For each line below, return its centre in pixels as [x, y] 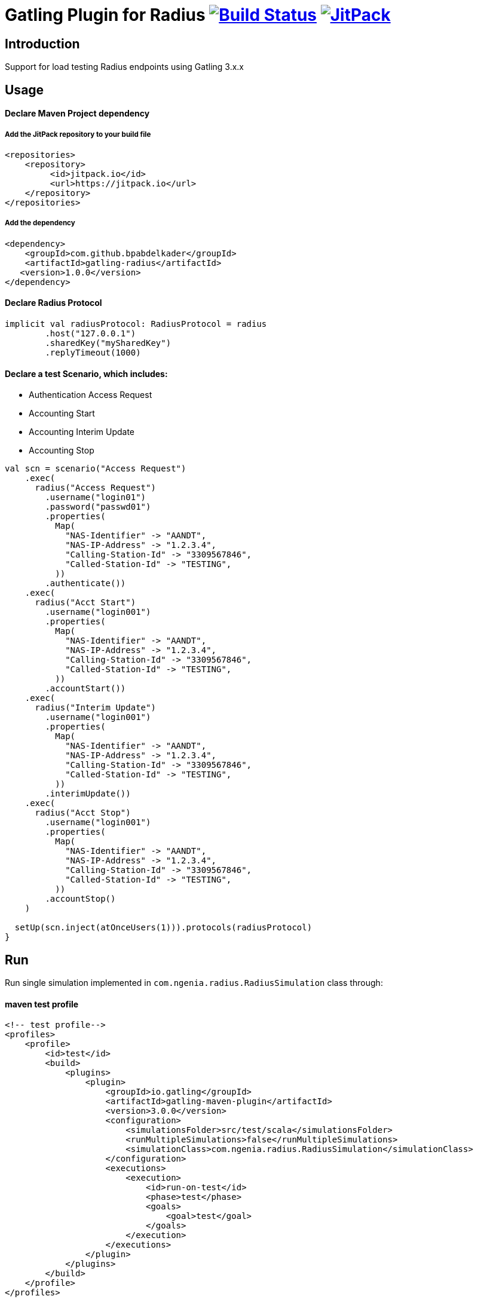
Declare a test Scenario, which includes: [86, 373]
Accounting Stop [62, 451]
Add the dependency [40, 223]
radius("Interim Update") [95, 708]
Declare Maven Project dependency [77, 114]
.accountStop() [80, 899]
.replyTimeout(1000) [93, 352]
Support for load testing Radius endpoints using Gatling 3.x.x [125, 67]
